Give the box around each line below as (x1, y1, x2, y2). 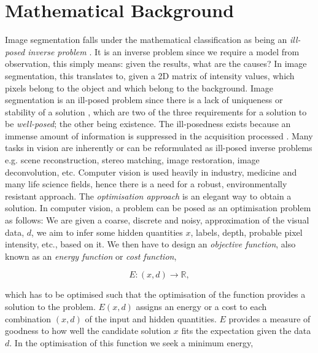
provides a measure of (228, 312, 311, 325)
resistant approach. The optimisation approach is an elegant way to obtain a (5, 189, 292, 202)
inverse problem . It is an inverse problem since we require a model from (28, 45, 300, 58)
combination (5, 312, 52, 325)
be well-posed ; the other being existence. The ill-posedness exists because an (5, 117, 291, 130)
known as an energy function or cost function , (5, 249, 177, 262)
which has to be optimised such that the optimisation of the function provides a (5, 288, 306, 301)
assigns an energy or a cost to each (136, 300, 267, 312)
